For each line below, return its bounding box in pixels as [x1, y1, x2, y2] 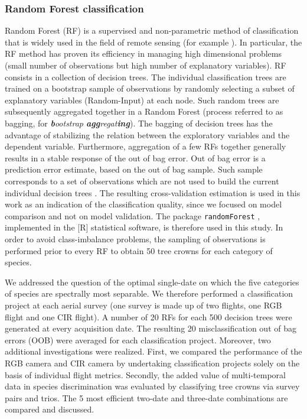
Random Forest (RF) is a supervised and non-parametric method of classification [5, 24, 299, 37]
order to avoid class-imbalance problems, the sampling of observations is [5, 232, 266, 245]
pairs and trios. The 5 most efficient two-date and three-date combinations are [5, 391, 288, 404]
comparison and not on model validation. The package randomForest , [5, 209, 260, 222]
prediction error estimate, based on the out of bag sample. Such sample [5, 163, 263, 176]
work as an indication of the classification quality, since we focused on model [5, 198, 282, 210]
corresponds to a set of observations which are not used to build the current [5, 174, 279, 187]
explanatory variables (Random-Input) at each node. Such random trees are [5, 93, 279, 106]
